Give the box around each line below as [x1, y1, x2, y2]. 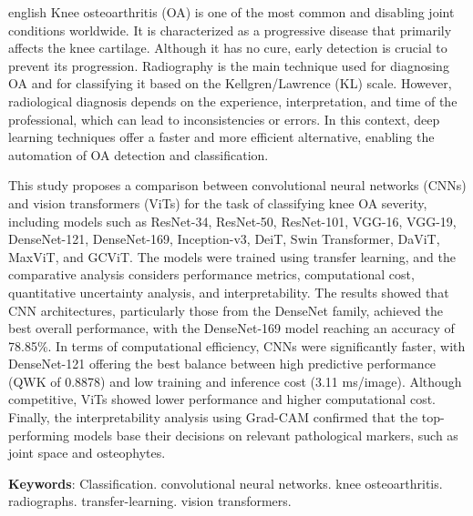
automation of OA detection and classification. [8, 145, 269, 164]
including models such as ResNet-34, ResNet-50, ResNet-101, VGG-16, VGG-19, [8, 211, 457, 230]
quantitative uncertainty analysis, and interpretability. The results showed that [8, 282, 449, 301]
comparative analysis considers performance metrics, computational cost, [8, 265, 415, 284]
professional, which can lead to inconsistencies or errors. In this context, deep [8, 109, 440, 128]
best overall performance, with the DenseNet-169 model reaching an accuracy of [8, 319, 455, 338]
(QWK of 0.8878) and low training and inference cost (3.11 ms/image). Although [8, 371, 462, 390]
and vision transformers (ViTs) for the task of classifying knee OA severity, [8, 193, 427, 212]
